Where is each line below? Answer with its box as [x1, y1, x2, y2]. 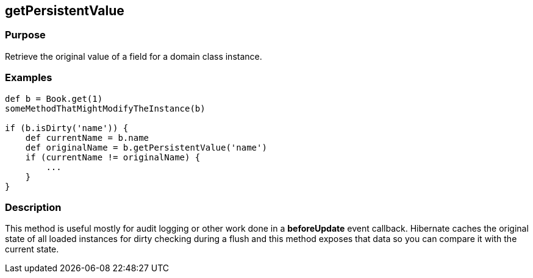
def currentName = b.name [25, 132, 149, 143]
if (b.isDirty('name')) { [5, 123, 129, 133]
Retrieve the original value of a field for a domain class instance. [5, 51, 262, 62]
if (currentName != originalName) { [25, 152, 201, 162]
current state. [5, 244, 59, 255]
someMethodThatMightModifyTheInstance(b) [5, 103, 206, 113]
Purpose [5, 29, 46, 41]
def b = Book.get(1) [5, 93, 103, 104]
